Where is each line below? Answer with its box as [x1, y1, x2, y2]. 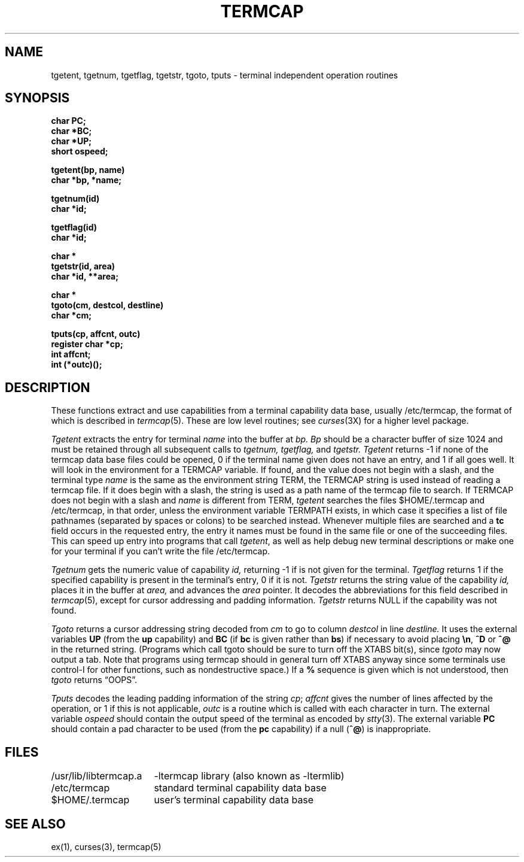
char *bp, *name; [51, 175, 122, 186]
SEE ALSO [5, 816, 66, 831]
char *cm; [51, 310, 92, 321]
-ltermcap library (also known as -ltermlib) [154, 770, 345, 782]
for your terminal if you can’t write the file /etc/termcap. [51, 546, 270, 557]
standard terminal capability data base [154, 782, 327, 794]
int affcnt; [51, 349, 91, 360]
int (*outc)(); [51, 359, 102, 370]
